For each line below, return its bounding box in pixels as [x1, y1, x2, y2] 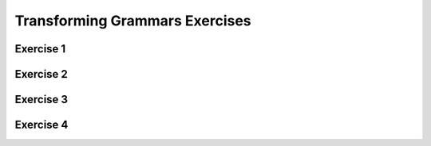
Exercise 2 [14, 67, 68, 81]
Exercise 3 [14, 93, 68, 106]
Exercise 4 [14, 118, 69, 132]
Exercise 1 [14, 42, 66, 56]
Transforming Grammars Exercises [14, 12, 251, 29]
